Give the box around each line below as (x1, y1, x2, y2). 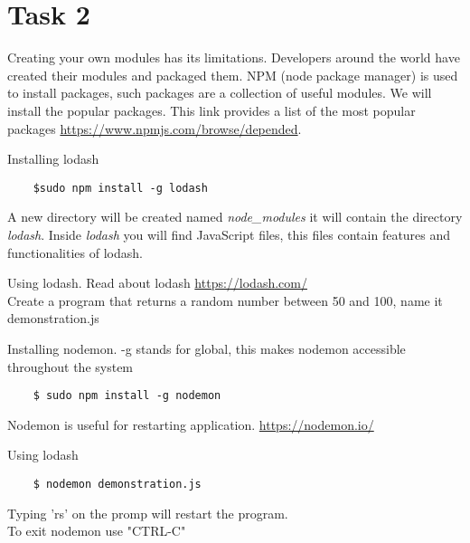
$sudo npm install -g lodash (33, 181, 208, 195)
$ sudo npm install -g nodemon (33, 389, 221, 403)
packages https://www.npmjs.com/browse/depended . (7, 119, 302, 138)
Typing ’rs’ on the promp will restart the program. (7, 503, 288, 522)
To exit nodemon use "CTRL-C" (7, 521, 186, 540)
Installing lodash (7, 149, 99, 168)
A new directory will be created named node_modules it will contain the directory (7, 207, 463, 226)
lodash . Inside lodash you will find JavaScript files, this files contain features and (7, 224, 451, 243)
